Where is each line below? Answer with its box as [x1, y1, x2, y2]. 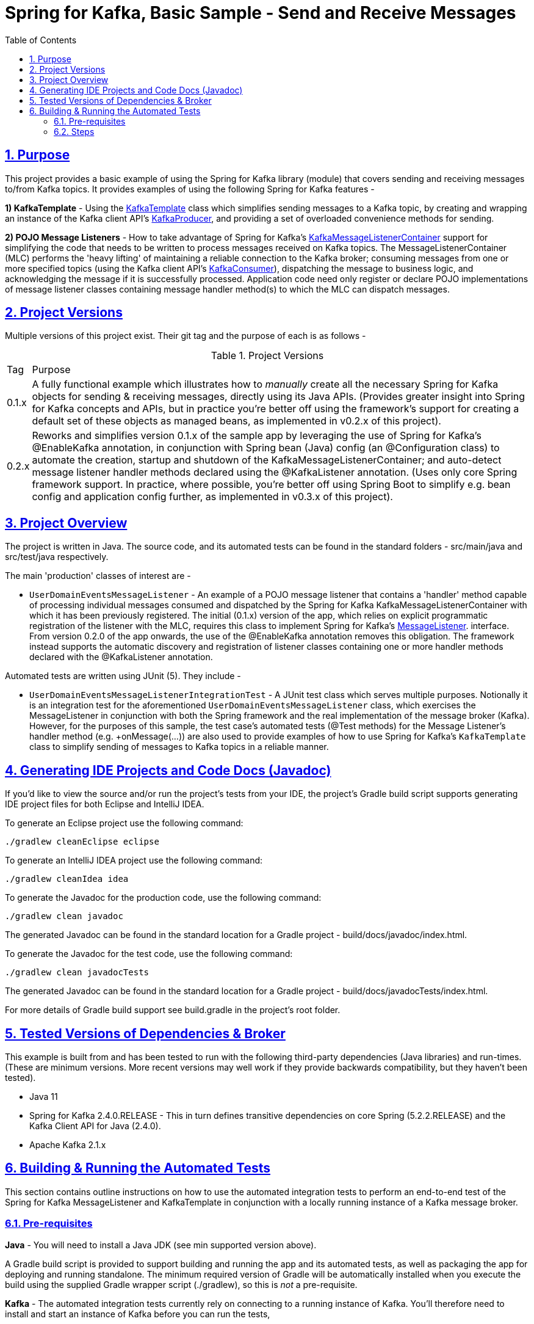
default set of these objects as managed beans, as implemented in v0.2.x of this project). [32, 415, 441, 427]
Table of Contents [5, 34, 77, 45]
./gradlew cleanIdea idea [5, 874, 129, 884]
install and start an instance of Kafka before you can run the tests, [5, 1308, 270, 1319]
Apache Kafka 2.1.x [29, 1139, 106, 1150]
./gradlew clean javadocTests [5, 967, 150, 978]
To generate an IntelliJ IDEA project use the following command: [5, 855, 263, 866]
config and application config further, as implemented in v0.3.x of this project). [32, 490, 393, 503]
